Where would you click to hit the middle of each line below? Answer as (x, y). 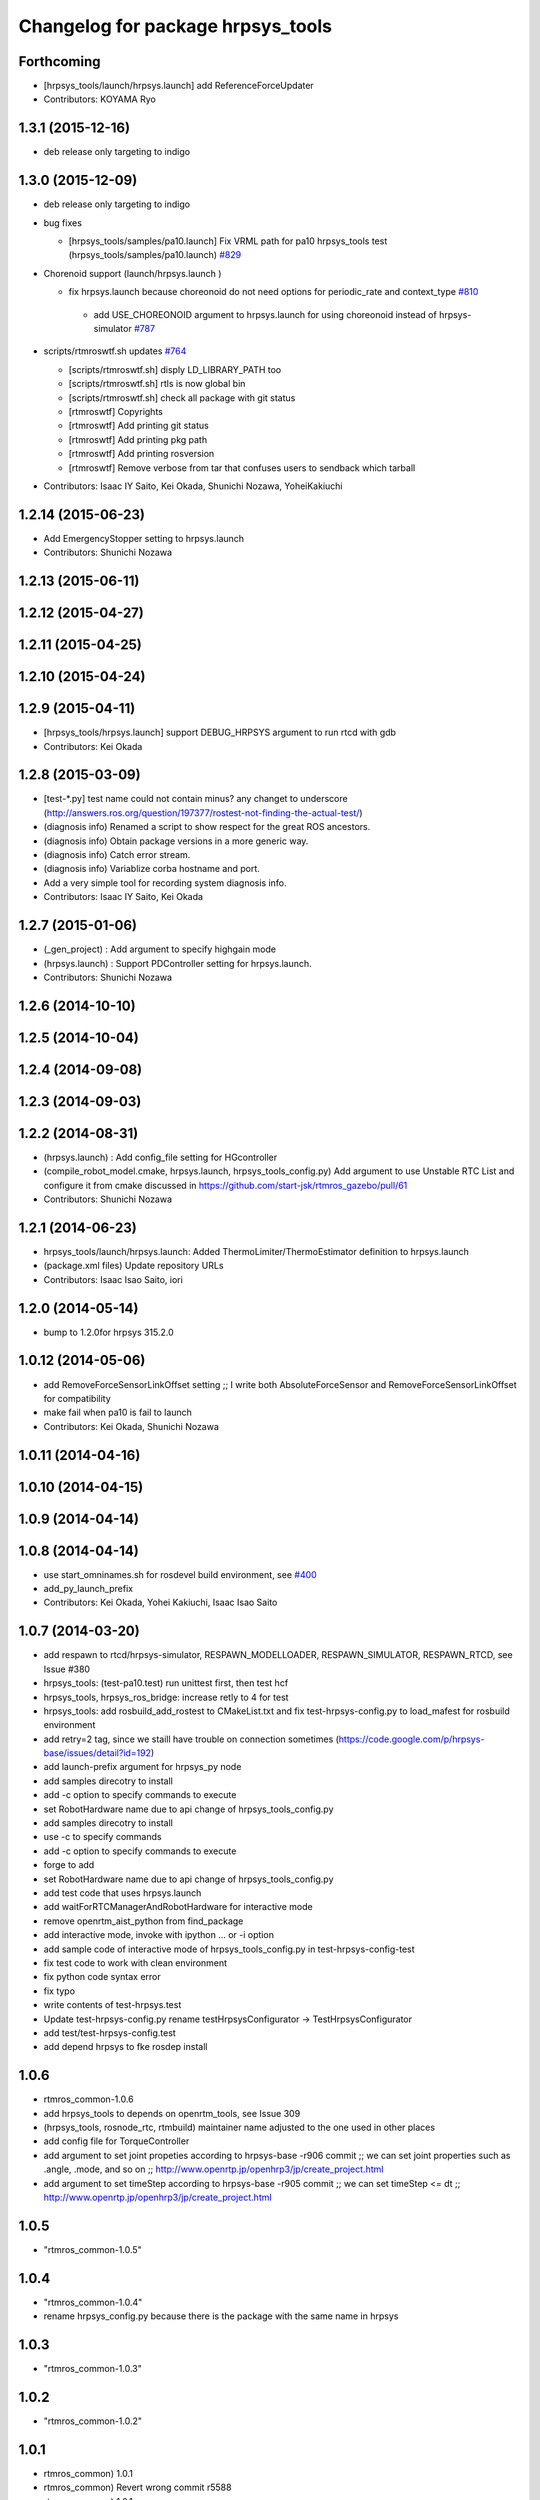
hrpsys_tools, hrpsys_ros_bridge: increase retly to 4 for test (166, 1697)
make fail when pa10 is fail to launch (117, 1412)
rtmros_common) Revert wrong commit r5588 (137, 2487)
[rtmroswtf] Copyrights (116, 411)
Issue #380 (66, 1669)
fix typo (59, 1991)
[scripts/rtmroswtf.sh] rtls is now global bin (157, 384)
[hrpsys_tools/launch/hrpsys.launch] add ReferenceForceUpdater (178, 86)
